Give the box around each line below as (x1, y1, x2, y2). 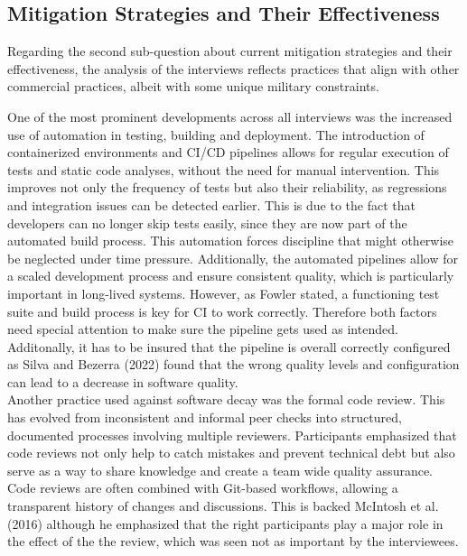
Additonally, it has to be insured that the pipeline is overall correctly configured (7, 337, 451, 356)
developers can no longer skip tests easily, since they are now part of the (7, 213, 407, 232)
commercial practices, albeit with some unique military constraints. (7, 77, 379, 96)
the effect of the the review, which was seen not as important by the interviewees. (7, 532, 459, 551)
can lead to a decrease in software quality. (7, 372, 238, 391)
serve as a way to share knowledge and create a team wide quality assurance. (7, 460, 434, 479)
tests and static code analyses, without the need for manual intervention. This (7, 160, 440, 179)
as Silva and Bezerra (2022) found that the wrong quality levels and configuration (7, 355, 460, 374)
